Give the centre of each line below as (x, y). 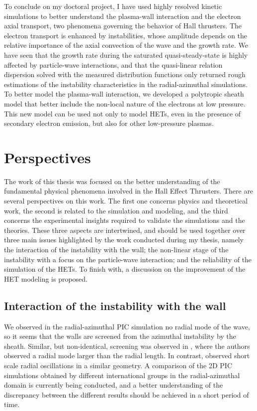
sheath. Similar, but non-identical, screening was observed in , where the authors (127, 346)
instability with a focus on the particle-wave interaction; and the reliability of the (128, 259)
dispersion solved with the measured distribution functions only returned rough (125, 74)
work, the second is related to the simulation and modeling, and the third (116, 210)
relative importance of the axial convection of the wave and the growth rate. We (126, 45)
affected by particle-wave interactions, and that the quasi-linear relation (113, 64)
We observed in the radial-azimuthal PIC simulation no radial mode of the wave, (127, 326)
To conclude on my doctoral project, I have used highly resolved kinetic (113, 6)
